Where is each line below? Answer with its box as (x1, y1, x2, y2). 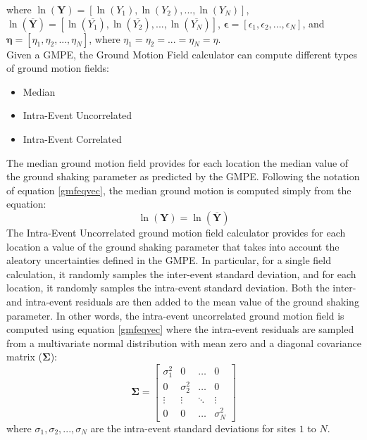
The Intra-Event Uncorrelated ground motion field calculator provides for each (6, 225, 346, 239)
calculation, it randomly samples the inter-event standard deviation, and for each (6, 266, 356, 281)
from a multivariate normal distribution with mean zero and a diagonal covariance (6, 335, 361, 350)
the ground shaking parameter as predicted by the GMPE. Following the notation (6, 169, 360, 184)
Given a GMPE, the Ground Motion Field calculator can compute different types (6, 46, 358, 61)
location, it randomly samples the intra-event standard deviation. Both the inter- (6, 280, 356, 295)
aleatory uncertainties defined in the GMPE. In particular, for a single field (6, 253, 331, 268)
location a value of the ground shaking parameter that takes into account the (6, 239, 340, 253)
